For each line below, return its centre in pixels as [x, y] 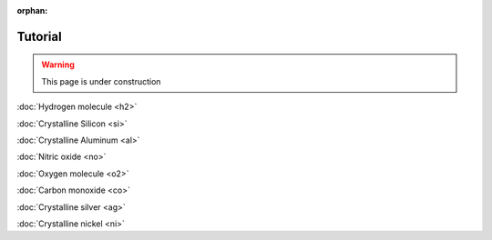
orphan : [32, 10]
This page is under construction [101, 81]
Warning [58, 65]
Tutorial [40, 36]
